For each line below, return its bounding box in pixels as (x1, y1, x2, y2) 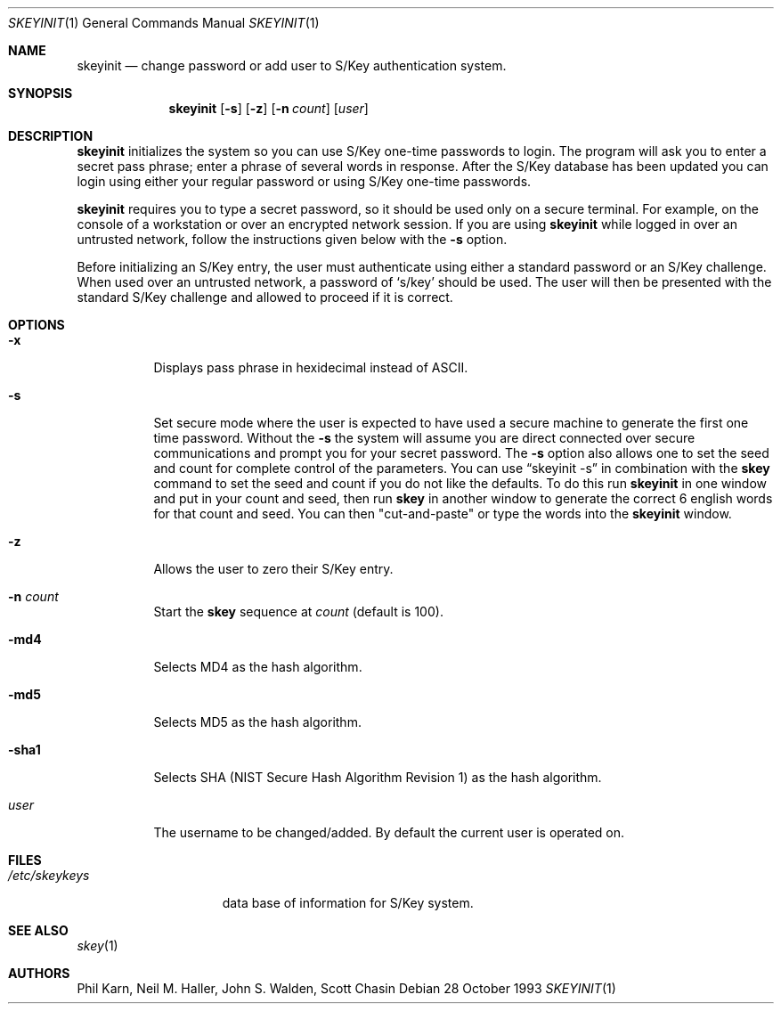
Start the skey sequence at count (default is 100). (153, 604, 443, 619)
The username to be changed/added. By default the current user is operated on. (153, 825, 625, 840)
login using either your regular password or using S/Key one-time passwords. (77, 174, 532, 189)
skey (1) (77, 938, 118, 953)
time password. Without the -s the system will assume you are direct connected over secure (153, 430, 696, 445)
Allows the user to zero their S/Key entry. (153, 561, 394, 576)
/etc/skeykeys (8, 868, 90, 883)
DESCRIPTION (8, 128, 94, 143)
